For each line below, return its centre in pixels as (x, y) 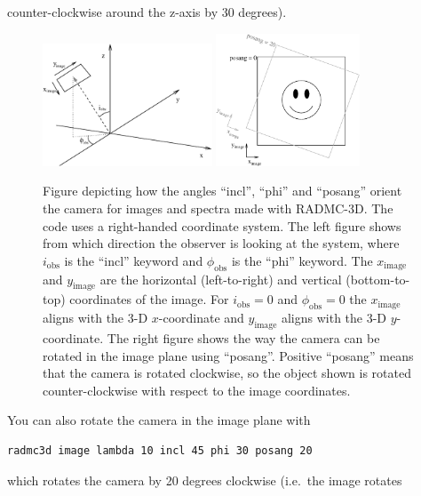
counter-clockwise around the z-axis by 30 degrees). (147, 12)
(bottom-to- (378, 279)
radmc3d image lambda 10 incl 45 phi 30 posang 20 (160, 451)
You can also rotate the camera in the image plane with (159, 420)
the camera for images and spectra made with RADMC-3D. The (218, 208)
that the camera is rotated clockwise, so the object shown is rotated (227, 373)
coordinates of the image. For (149, 299)
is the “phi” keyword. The (302, 260)
